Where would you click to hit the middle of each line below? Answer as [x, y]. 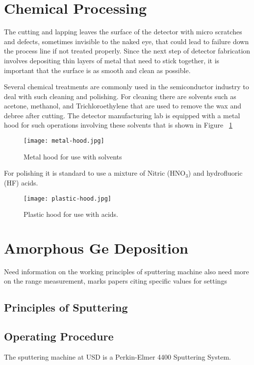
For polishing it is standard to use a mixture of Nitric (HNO [95, 173]
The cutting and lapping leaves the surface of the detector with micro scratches [123, 32]
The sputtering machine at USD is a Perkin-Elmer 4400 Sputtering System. [117, 357]
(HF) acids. [21, 182]
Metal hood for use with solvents [73, 156]
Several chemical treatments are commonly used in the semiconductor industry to [127, 87]
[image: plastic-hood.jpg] [67, 198]
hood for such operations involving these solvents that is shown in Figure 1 [118, 125]
